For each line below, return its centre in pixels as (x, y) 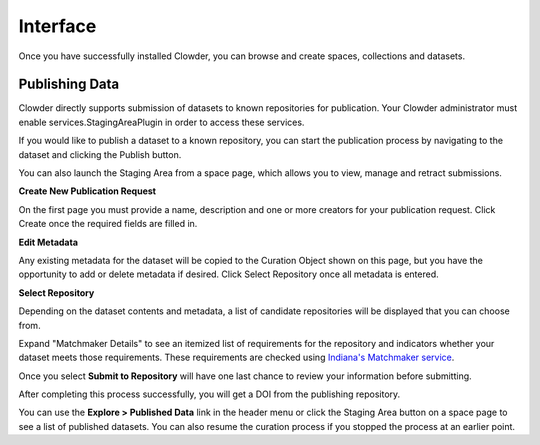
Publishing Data (69, 84)
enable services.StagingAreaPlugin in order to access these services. (161, 122)
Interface (57, 26)
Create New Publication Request (87, 191)
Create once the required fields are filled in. (108, 224)
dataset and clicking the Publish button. (100, 154)
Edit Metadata (48, 242)
